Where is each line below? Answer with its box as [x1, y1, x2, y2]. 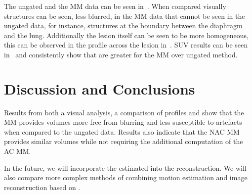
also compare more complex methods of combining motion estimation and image [4, 172, 248, 183]
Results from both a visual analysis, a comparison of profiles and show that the [4, 107, 244, 117]
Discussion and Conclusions [4, 78, 195, 98]
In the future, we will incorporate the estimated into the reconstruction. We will [4, 162, 247, 173]
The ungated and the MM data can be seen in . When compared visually [4, 1, 226, 11]
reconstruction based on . [4, 182, 81, 192]
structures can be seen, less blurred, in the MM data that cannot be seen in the [4, 10, 245, 21]
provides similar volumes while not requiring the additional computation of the [4, 136, 243, 146]
